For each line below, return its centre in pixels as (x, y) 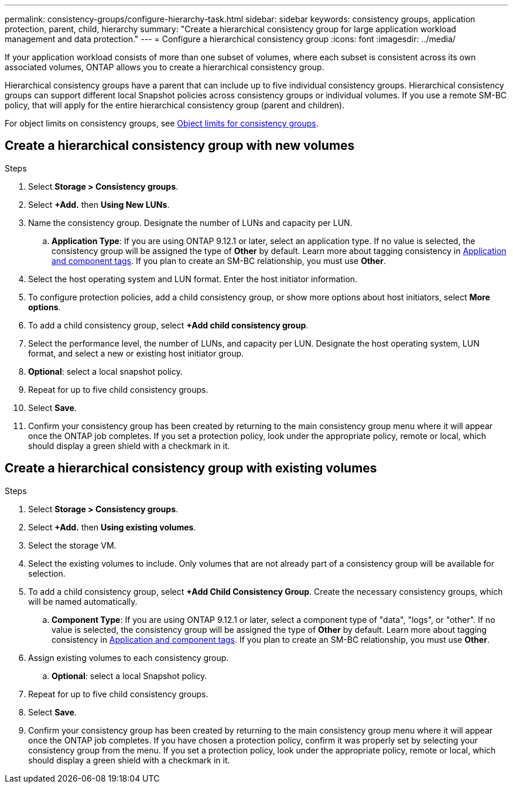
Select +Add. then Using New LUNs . (99, 204)
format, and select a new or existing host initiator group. (136, 353)
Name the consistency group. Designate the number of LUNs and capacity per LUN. (190, 222)
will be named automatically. (83, 601)
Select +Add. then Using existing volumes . (112, 527)
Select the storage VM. (72, 545)
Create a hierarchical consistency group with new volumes (180, 146)
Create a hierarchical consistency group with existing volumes (191, 468)
